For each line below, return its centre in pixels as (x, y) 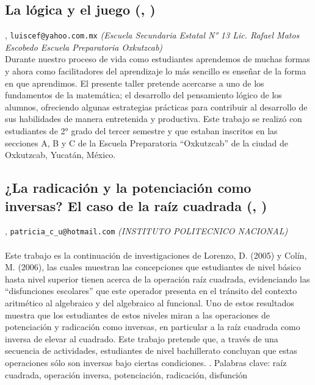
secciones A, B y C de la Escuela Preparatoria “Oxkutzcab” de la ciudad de (147, 142)
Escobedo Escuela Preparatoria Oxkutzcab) (84, 47)
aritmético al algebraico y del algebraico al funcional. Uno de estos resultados (150, 303)
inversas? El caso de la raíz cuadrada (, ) (136, 205)
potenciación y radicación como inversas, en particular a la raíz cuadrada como (153, 327)
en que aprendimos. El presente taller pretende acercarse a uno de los (135, 83)
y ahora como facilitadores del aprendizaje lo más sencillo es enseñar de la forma (156, 71)
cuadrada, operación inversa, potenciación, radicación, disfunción (126, 374)
